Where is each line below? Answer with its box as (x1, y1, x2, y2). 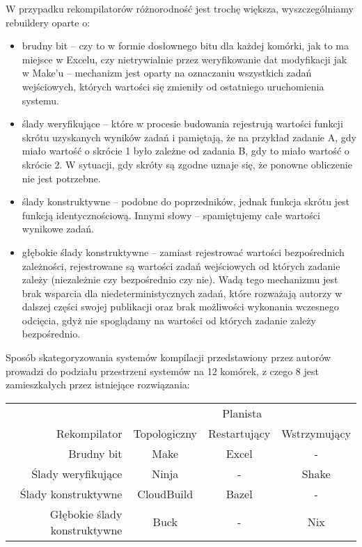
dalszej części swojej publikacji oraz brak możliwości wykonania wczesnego (22, 299, 339, 314)
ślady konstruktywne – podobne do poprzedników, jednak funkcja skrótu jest (22, 194, 350, 209)
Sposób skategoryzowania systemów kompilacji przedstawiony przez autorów (6, 350, 331, 365)
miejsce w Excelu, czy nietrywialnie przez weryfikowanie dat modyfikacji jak (22, 51, 347, 66)
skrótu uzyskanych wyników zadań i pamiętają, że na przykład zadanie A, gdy (22, 129, 356, 144)
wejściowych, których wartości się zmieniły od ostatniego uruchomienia (22, 79, 324, 93)
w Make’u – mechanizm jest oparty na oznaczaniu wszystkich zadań (22, 65, 312, 80)
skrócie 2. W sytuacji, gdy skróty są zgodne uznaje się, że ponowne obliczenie (22, 157, 352, 171)
